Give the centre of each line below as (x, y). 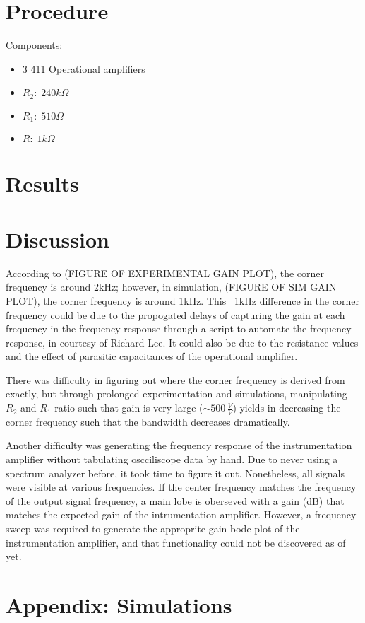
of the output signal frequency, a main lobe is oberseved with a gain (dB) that (175, 500)
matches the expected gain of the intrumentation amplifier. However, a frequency (181, 514)
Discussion (58, 239)
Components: (34, 45)
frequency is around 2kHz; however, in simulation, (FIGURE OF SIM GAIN (171, 287)
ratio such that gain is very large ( (129, 408)
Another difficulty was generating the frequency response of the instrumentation (179, 445)
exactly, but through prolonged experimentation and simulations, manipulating (176, 394)
